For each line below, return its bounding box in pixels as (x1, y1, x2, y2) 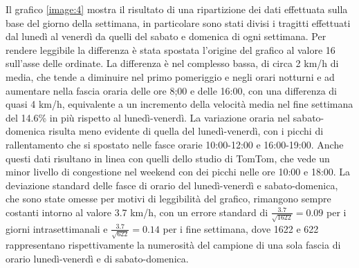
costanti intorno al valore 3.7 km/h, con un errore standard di (6, 204, 268, 219)
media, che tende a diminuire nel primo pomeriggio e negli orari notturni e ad (6, 69, 335, 84)
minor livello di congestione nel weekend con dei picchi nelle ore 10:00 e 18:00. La (6, 164, 351, 179)
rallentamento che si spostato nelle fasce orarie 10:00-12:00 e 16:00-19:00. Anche (6, 137, 344, 151)
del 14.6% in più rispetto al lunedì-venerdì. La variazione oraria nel (6, 110, 291, 124)
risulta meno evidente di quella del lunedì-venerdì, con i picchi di (48, 124, 324, 138)
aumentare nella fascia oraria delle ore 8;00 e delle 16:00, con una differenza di (6, 83, 337, 97)
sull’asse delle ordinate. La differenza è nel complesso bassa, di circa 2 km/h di (6, 56, 339, 70)
